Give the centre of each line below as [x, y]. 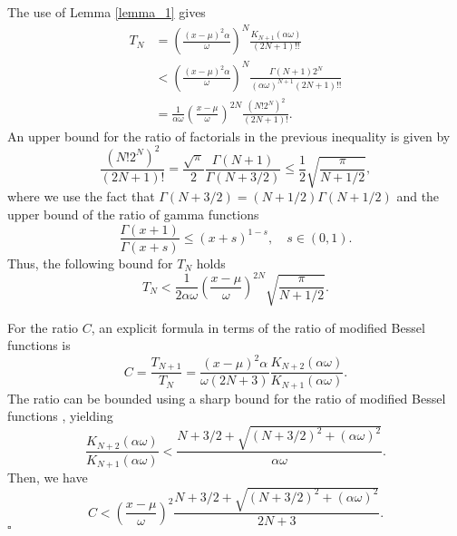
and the [418, 196]
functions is [39, 345]
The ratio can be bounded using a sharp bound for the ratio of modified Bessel [227, 398]
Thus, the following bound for [90, 263]
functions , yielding [60, 416]
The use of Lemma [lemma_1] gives [107, 12]
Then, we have [48, 478]
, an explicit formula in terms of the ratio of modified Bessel [258, 327]
